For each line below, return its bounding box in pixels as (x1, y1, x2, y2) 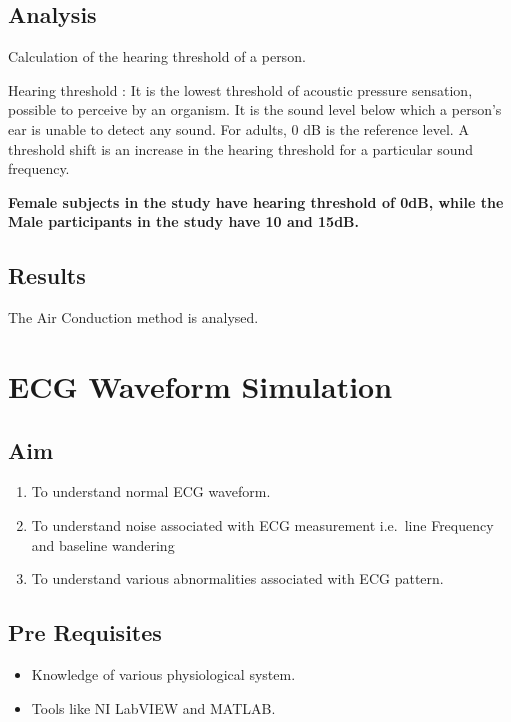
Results (8, 260, 86, 291)
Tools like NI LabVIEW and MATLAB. (31, 697, 276, 718)
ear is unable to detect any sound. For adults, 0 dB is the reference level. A (8, 118, 469, 139)
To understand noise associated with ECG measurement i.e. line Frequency (31, 514, 494, 535)
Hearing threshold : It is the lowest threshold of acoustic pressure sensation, (8, 79, 473, 100)
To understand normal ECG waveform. (31, 481, 271, 502)
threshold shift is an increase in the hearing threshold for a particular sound (8, 138, 474, 159)
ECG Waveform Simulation (8, 365, 393, 406)
